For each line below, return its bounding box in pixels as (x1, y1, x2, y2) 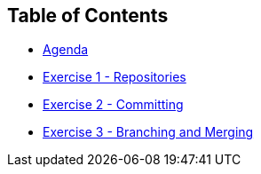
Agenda (43, 42, 89, 58)
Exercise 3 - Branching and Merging (43, 124, 254, 140)
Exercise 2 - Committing (43, 97, 184, 113)
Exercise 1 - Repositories (43, 69, 186, 85)
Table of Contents (7, 4, 169, 27)
